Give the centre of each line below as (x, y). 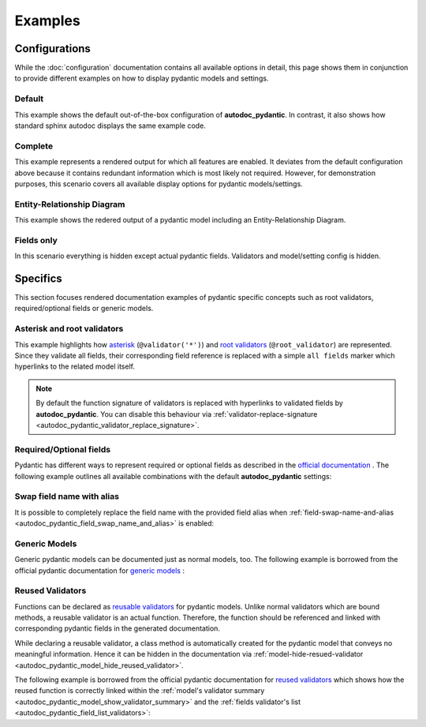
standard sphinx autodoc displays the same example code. (110, 126)
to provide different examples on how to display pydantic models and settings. (142, 78)
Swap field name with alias (67, 497)
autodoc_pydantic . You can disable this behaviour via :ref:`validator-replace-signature (177, 414)
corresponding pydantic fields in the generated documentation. (118, 628)
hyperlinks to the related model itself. (75, 366)
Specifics (38, 279)
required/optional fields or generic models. (84, 309)
